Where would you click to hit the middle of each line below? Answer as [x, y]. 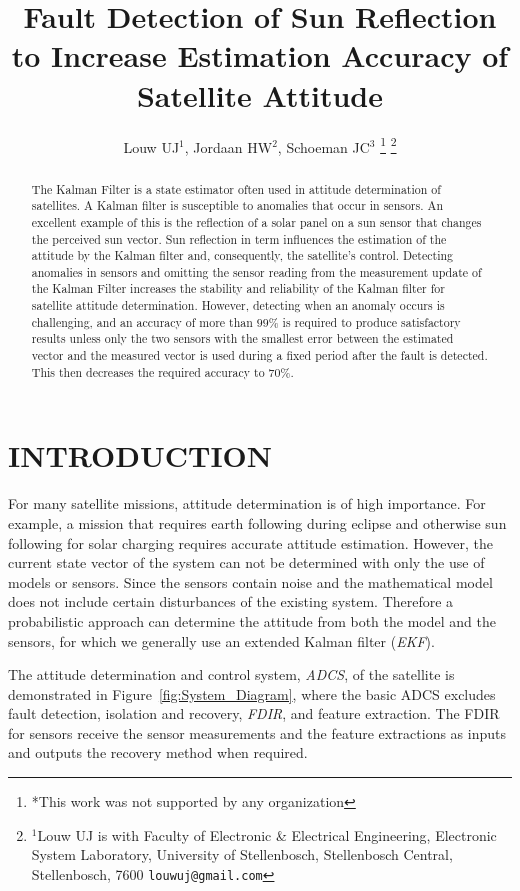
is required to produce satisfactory [371, 321]
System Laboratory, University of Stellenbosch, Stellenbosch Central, [242, 854]
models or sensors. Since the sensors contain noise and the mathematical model [250, 581]
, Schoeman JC [323, 146]
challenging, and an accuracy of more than [142, 321]
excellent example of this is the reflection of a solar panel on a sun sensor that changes [256, 221]
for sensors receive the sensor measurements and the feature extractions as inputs [257, 732]
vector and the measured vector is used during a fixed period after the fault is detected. [259, 355]
